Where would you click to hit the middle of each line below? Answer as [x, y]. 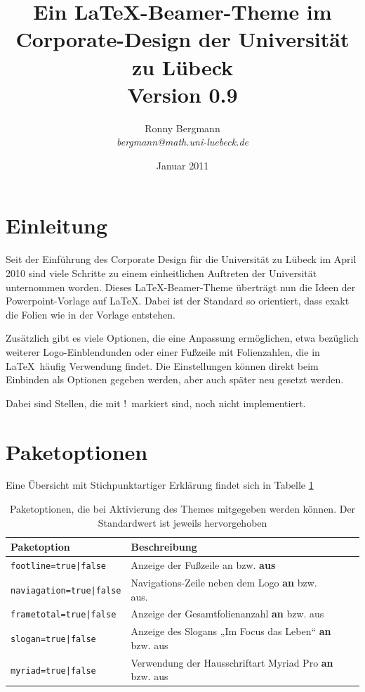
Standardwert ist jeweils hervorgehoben [182, 522]
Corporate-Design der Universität [182, 39]
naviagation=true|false [66, 590]
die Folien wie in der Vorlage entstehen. [91, 314]
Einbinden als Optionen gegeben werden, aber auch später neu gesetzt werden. [175, 379]
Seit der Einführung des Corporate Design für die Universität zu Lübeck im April [181, 259]
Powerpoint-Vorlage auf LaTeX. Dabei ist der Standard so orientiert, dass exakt [178, 301]
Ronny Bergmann [182, 128]
